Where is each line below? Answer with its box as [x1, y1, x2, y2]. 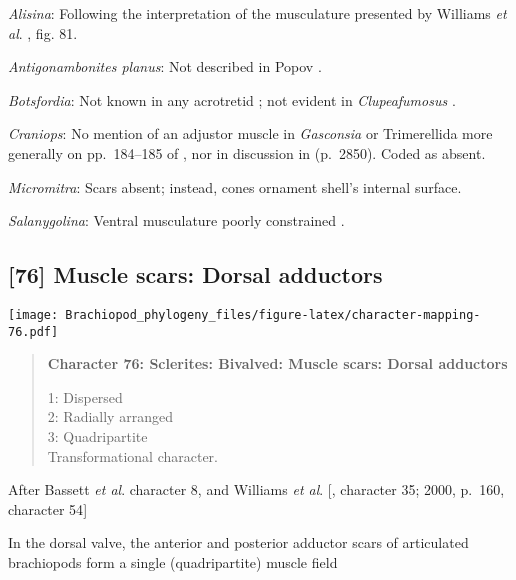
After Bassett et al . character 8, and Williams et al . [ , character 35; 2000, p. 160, [8, 479, 505, 500]
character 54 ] [8, 498, 88, 519]
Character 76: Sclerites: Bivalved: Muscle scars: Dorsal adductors [47, 353, 508, 374]
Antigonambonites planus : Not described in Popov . [8, 56, 322, 77]
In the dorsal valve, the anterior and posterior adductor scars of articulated [8, 532, 469, 553]
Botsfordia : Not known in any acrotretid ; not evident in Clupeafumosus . [8, 89, 456, 110]
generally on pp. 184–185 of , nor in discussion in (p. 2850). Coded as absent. [8, 142, 486, 163]
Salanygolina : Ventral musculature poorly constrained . [8, 210, 345, 231]
